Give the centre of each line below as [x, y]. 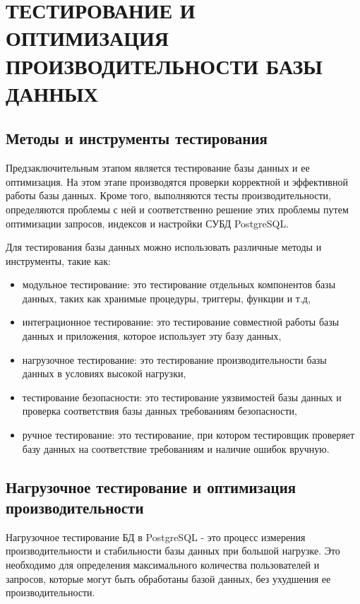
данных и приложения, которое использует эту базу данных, [152, 336]
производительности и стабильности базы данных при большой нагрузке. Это [173, 551]
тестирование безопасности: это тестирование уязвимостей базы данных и [182, 397]
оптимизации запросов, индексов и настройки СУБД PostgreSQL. [148, 223]
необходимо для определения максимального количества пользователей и [163, 565]
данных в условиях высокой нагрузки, [104, 373]
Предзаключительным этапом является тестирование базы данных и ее [158, 168]
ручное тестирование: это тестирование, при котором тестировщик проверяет [188, 435]
